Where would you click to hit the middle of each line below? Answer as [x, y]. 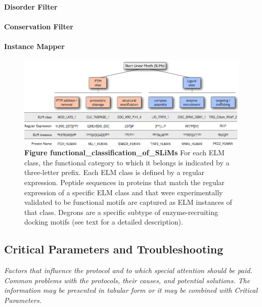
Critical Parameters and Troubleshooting [114, 249]
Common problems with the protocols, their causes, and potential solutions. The [127, 280]
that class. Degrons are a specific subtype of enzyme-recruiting [121, 212]
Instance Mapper [34, 46]
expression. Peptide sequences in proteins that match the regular [124, 182]
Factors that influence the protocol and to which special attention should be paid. [128, 270]
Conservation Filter [39, 26]
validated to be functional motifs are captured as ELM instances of [128, 202]
